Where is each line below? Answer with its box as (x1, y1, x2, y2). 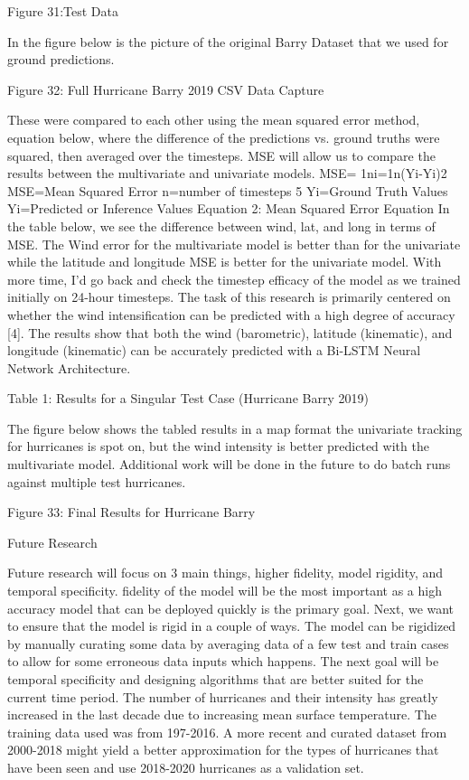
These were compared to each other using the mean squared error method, (7, 110, 420, 129)
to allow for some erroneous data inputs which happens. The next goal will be (7, 652, 439, 671)
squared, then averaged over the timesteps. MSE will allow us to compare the (7, 146, 436, 164)
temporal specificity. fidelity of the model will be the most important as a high (7, 581, 442, 600)
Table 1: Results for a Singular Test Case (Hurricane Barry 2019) (7, 389, 369, 408)
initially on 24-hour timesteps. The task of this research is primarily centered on (7, 287, 451, 306)
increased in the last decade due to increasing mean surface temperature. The (7, 705, 436, 724)
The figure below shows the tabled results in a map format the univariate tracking (7, 418, 463, 437)
